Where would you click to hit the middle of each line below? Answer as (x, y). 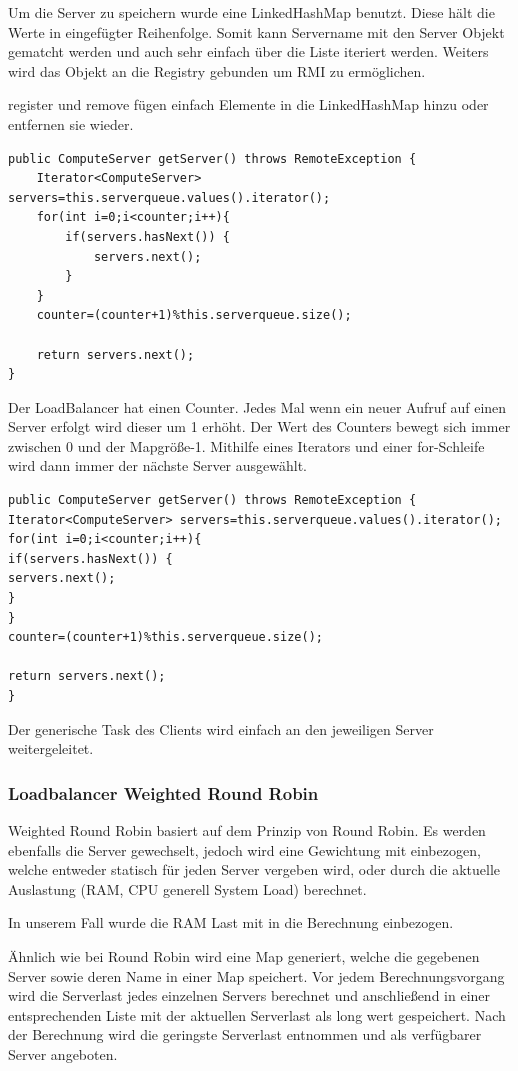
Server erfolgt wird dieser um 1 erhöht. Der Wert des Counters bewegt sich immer (259, 426)
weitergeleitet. (51, 748)
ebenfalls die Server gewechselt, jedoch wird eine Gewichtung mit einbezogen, (244, 849)
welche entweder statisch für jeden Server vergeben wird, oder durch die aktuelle (254, 869)
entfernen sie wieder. (71, 123)
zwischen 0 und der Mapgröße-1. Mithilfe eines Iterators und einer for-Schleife (246, 445)
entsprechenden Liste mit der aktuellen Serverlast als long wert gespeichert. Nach (257, 1014)
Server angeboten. (63, 1053)
